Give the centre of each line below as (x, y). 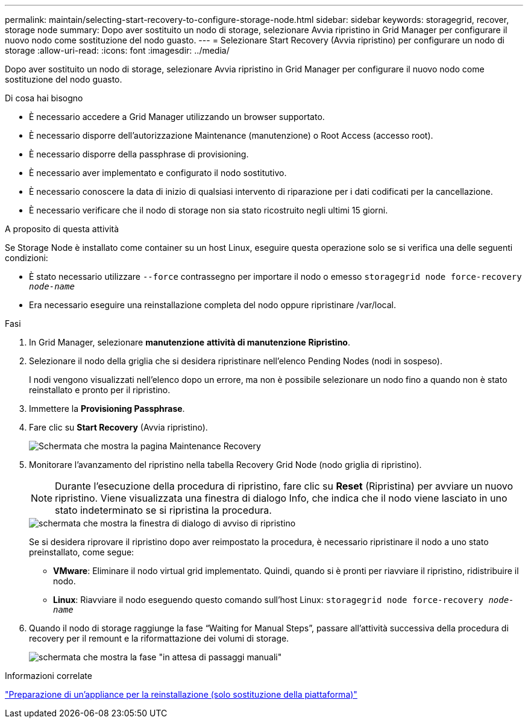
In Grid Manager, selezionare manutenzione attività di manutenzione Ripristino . (190, 342)
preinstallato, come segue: (82, 552)
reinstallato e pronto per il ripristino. (100, 390)
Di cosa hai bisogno (44, 98)
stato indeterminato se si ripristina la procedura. (163, 510)
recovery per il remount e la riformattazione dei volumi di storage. (159, 638)
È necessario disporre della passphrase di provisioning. (139, 154)
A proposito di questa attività (62, 229)
